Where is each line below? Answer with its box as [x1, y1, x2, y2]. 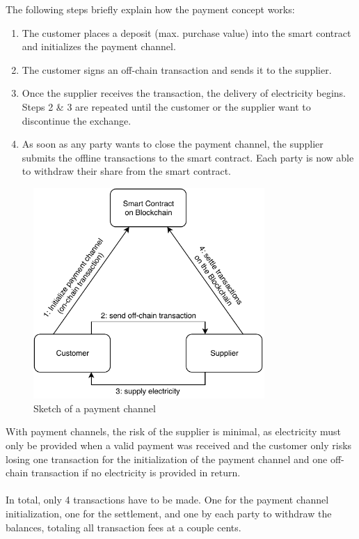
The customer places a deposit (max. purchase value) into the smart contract [22, 25, 351, 40]
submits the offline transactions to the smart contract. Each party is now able [22, 150, 354, 164]
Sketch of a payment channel [33, 400, 156, 415]
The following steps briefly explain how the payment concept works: [6, 2, 295, 16]
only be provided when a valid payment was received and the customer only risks [6, 438, 352, 453]
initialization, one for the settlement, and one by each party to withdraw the [6, 506, 332, 521]
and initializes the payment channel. [22, 39, 176, 54]
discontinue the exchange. [22, 113, 131, 127]
